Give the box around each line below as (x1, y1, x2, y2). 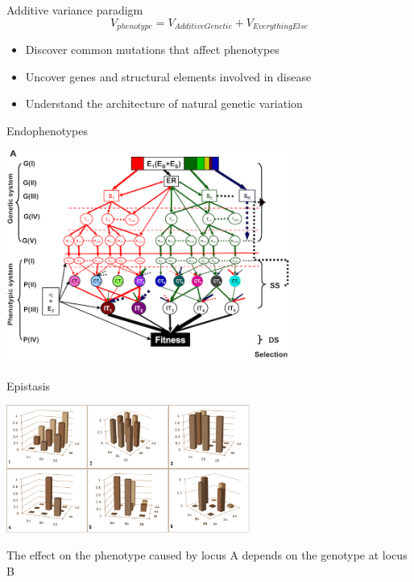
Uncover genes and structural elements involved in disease (25, 68, 312, 85)
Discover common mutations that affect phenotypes (25, 41, 279, 58)
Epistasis (6, 377, 51, 394)
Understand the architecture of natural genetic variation (25, 95, 303, 112)
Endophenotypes (6, 122, 89, 138)
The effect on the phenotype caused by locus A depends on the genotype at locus (6, 547, 408, 563)
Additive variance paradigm (6, 2, 143, 18)
